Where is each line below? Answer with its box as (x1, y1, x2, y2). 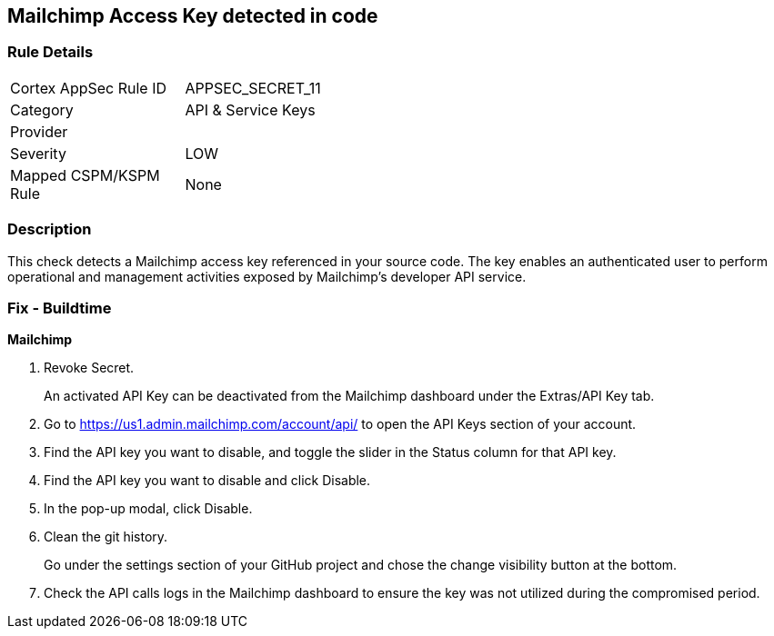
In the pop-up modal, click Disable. (44, 501, 253, 517)
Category (10, 100, 74, 119)
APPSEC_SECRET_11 (185, 78, 321, 97)
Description (7, 220, 92, 239)
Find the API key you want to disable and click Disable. (44, 472, 371, 489)
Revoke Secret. (44, 360, 135, 376)
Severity (10, 144, 66, 163)
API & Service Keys (185, 100, 316, 119)
